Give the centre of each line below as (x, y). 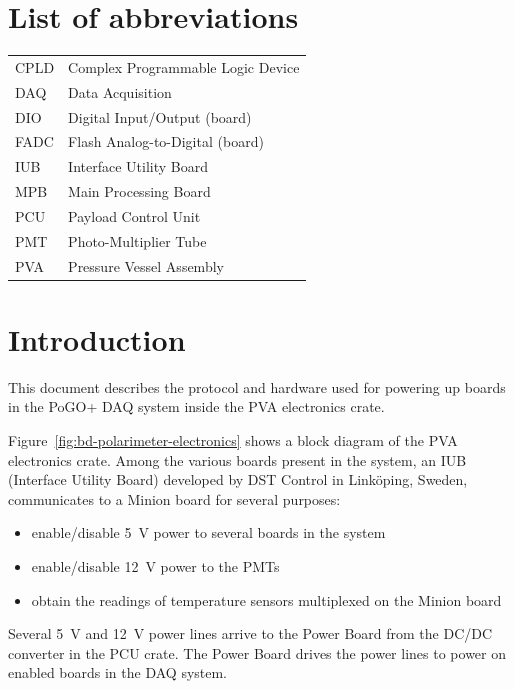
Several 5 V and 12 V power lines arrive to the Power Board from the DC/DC (250, 633)
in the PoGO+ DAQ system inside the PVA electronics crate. (196, 406)
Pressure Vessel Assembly (146, 265)
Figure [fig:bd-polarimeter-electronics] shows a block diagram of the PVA (233, 440)
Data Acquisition (120, 91)
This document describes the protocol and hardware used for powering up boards (257, 386)
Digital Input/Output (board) (160, 116)
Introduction (97, 338)
